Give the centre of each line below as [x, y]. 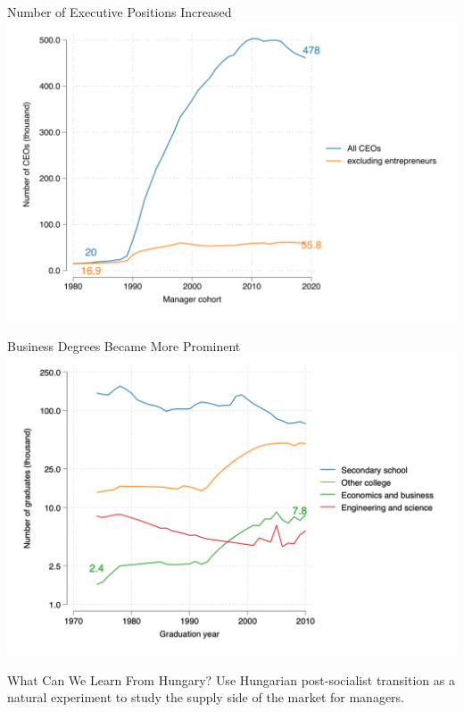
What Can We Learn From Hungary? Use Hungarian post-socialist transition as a [231, 679]
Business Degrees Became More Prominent [124, 345]
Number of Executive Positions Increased [120, 12]
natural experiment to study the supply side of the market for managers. [206, 697]
